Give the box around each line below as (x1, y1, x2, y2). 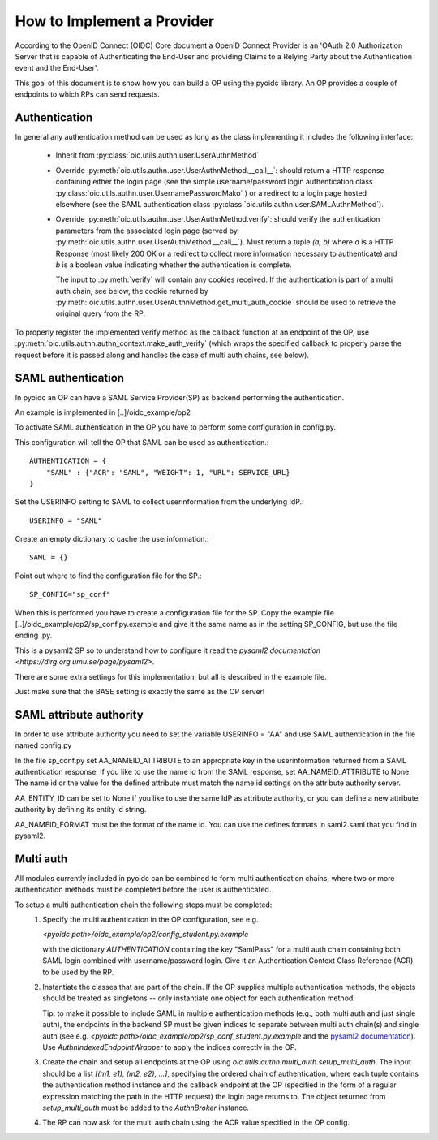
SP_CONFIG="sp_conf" (29, 589, 111, 599)
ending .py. (15, 630, 53, 641)
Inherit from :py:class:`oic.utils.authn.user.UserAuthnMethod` (55, 150, 260, 160)
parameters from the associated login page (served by (55, 226, 238, 235)
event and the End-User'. (15, 63, 99, 73)
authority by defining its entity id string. (15, 805, 147, 814)
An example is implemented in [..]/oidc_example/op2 (15, 407, 191, 417)
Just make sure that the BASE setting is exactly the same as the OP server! (15, 686, 265, 696)
